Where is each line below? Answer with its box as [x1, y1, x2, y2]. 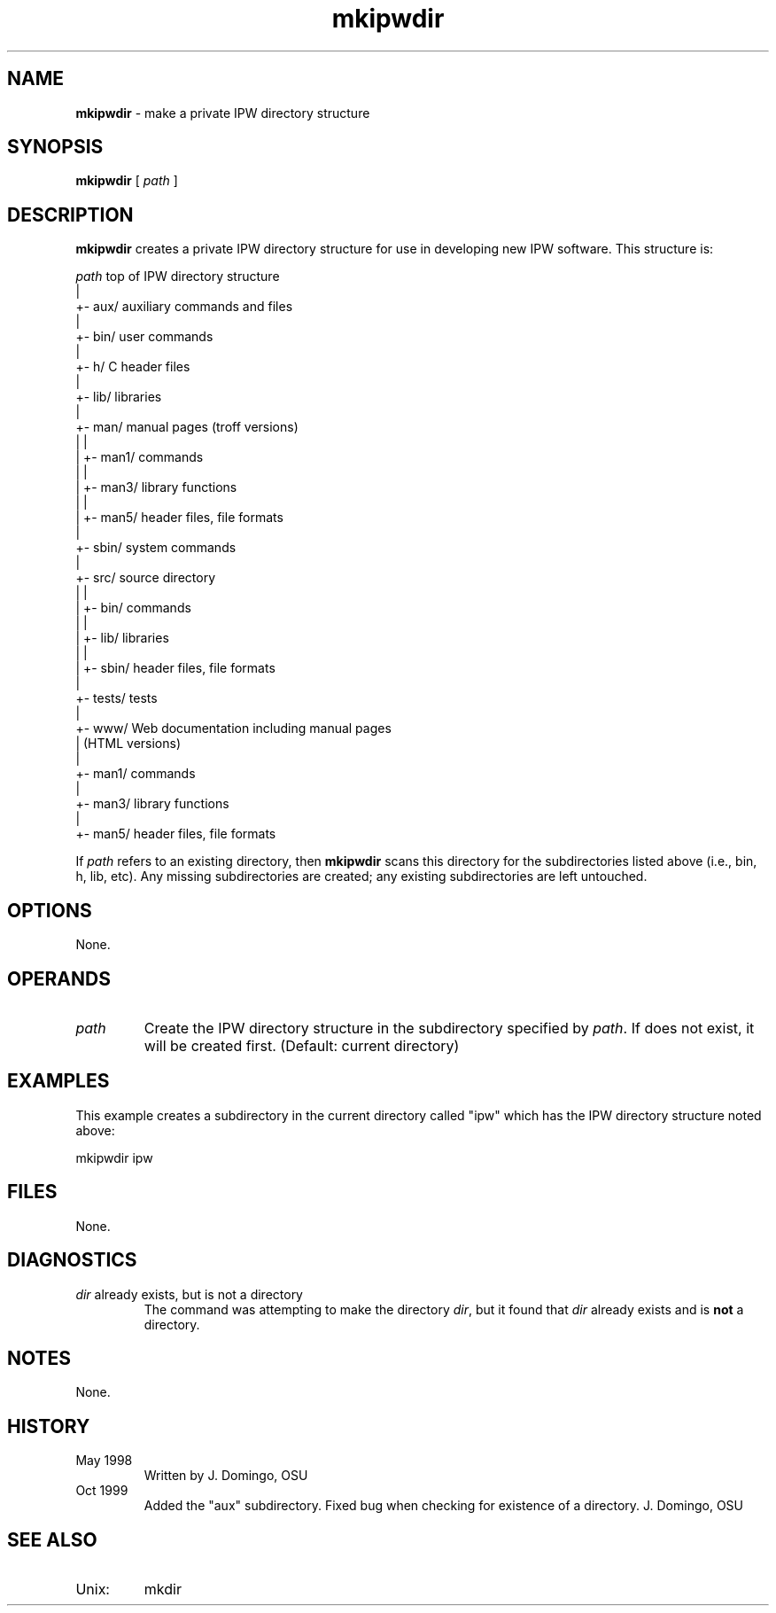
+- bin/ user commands [75, 329, 213, 345]
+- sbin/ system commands [75, 540, 237, 556]
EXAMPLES [7, 1070, 110, 1093]
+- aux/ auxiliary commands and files [75, 299, 293, 315]
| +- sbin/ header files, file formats [75, 660, 275, 676]
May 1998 [75, 1453, 133, 1469]
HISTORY [7, 1414, 90, 1438]
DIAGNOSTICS [7, 1249, 137, 1272]
